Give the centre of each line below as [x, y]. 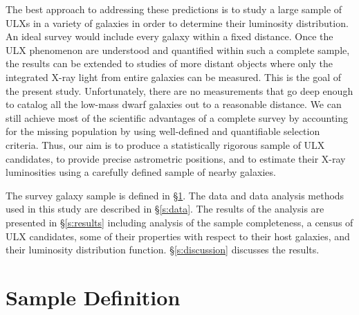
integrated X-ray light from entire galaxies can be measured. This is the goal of [174, 76]
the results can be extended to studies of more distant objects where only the [169, 63]
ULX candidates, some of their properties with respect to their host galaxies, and [178, 236]
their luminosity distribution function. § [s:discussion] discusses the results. [163, 250]
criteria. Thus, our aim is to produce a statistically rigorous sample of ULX [165, 144]
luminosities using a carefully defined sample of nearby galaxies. [141, 172]
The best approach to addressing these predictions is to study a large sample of [174, 9]
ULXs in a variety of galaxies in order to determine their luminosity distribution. [177, 22]
